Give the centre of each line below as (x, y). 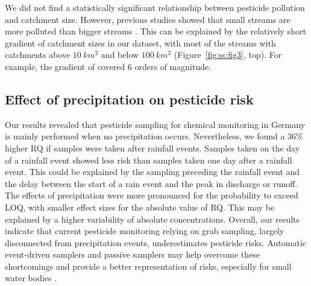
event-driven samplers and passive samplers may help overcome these (132, 254)
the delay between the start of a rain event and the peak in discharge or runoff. (151, 183)
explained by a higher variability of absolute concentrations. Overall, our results (152, 219)
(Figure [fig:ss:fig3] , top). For (228, 55)
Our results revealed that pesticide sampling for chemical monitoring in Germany (155, 124)
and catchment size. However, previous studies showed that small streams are (148, 19)
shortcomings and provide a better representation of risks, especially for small (148, 266)
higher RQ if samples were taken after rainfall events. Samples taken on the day (152, 148)
